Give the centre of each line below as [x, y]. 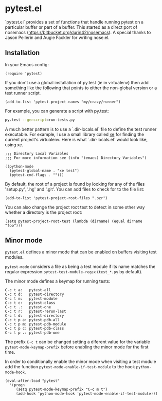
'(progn [17, 385]
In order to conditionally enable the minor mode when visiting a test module [81, 362]
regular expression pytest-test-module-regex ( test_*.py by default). [74, 272]
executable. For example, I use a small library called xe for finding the [75, 134]
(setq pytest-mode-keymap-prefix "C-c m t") [62, 390]
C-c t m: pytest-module [31, 299]
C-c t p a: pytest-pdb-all [32, 320]
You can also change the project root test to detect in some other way [75, 207]
